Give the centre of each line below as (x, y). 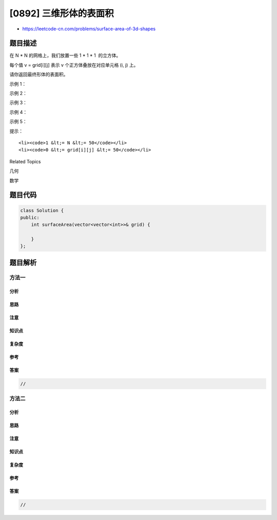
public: (30, 217)
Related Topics (25, 161)
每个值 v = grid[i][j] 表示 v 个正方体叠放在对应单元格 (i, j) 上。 (74, 65)
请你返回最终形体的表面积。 (39, 74)
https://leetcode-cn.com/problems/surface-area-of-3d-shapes (89, 29)
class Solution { (42, 210)
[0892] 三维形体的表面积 (62, 13)
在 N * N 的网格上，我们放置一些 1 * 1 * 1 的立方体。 (65, 55)
